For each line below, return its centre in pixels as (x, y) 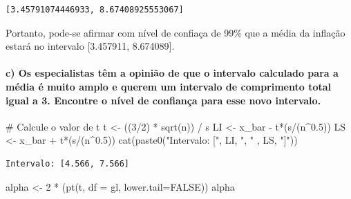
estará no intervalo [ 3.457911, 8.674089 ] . (90, 46)
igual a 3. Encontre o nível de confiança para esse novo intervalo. (163, 100)
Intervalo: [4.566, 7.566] (67, 163)
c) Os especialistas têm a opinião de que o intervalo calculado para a (172, 73)
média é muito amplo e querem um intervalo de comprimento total (169, 86)
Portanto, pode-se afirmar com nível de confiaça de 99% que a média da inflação (175, 32)
